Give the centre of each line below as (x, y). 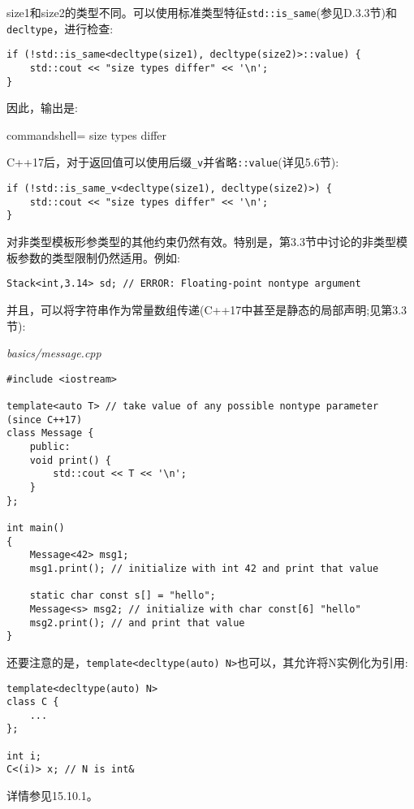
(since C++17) (45, 420)
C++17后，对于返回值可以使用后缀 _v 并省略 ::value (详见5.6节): (173, 162)
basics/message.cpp (54, 353)
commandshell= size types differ (87, 134)
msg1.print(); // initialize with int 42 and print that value (204, 568)
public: (50, 447)
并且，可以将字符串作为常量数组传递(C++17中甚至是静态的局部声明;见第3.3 (207, 309)
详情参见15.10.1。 (52, 796)
